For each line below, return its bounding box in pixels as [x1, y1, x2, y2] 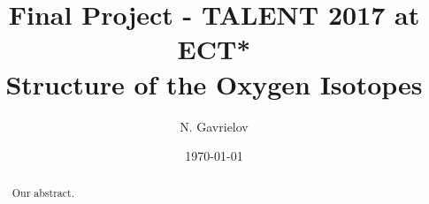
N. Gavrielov [180, 117, 249, 135]
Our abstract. [11, 185, 74, 200]
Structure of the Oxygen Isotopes [5, 65, 423, 102]
